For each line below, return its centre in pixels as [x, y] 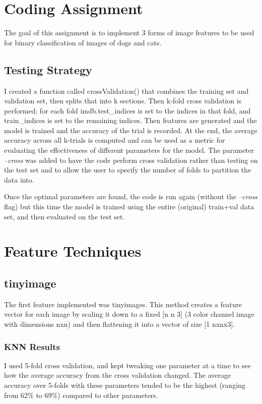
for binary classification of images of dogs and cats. [83, 42]
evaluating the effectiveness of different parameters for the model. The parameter [129, 150]
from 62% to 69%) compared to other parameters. [81, 395]
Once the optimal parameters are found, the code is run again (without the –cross [131, 196]
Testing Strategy [48, 69]
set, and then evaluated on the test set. [64, 216]
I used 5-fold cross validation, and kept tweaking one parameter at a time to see [127, 365]
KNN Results [32, 346]
